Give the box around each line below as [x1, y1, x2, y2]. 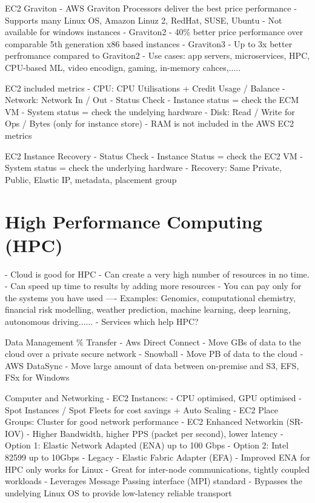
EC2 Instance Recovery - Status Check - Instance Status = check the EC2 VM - [5, 149, 303, 162]
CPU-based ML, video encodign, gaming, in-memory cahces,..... [5, 61, 241, 73]
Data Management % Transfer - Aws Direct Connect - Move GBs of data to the [5, 335, 301, 348]
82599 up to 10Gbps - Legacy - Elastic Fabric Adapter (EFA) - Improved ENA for [5, 450, 311, 463]
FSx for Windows [5, 371, 70, 384]
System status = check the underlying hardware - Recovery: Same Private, [5, 161, 282, 174]
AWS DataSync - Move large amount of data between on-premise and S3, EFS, [5, 359, 299, 371]
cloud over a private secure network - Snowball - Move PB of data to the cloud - [5, 347, 303, 360]
